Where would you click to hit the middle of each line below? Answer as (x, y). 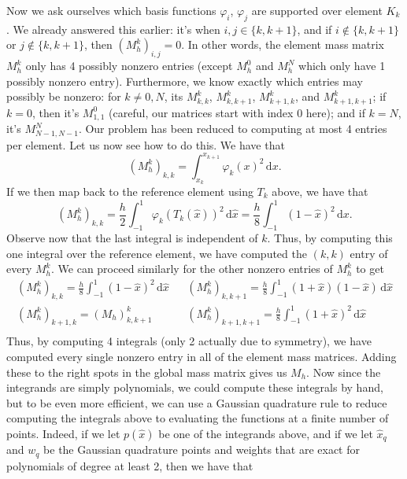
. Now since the (344, 372)
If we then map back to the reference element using (130, 192)
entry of (369, 253)
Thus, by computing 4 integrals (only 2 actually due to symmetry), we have (189, 341)
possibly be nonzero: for (64, 96)
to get (370, 269)
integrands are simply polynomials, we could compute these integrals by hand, (195, 387)
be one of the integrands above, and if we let (266, 433)
